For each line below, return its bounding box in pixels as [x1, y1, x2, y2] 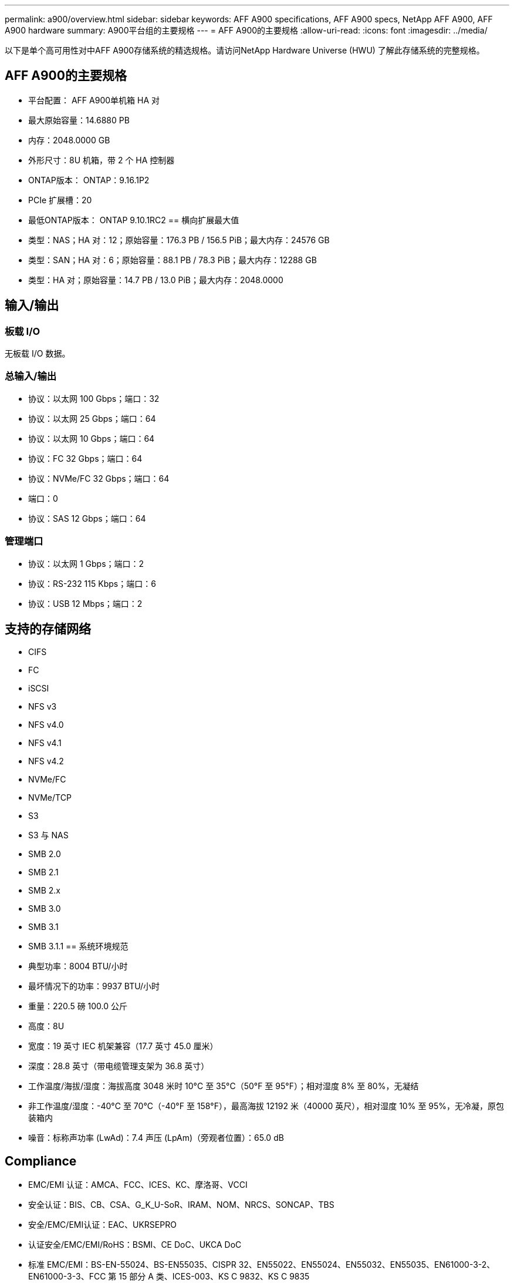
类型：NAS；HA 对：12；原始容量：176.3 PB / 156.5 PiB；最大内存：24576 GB [28, 234, 330, 245]
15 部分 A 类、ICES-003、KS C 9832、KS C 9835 [119, 1271, 310, 1282]
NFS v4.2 [28, 756, 64, 767]
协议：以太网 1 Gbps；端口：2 [28, 558, 144, 569]
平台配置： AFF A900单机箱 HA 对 [28, 95, 160, 105]
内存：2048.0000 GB [28, 135, 110, 145]
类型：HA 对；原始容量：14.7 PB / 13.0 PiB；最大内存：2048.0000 [28, 274, 283, 285]
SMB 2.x [28, 885, 60, 896]
